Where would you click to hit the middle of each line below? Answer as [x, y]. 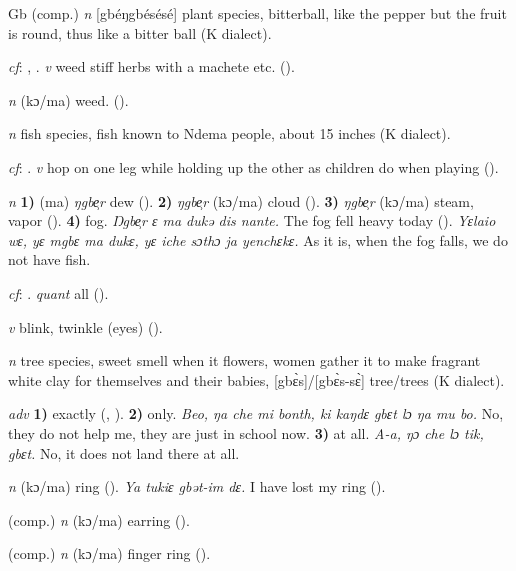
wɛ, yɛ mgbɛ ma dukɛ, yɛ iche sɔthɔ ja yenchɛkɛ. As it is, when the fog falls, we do [258, 239]
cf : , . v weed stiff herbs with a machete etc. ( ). [151, 66]
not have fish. [49, 259]
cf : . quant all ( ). [58, 292]
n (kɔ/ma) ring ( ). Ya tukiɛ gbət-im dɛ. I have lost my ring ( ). [197, 486]
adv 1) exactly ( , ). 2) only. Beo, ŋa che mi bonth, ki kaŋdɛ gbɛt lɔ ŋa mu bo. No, [256, 413]
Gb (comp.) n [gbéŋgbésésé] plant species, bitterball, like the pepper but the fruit [257, 13]
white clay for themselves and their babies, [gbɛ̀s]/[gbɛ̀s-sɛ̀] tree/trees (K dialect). [256, 379]
